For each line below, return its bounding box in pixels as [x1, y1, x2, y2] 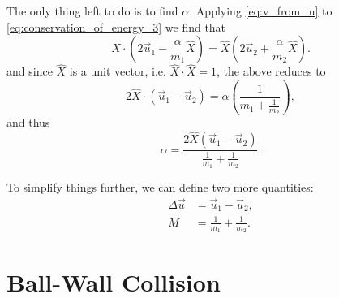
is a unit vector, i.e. [69, 63, 166, 80]
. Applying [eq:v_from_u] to [189, 2, 333, 19]
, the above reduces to [216, 63, 326, 80]
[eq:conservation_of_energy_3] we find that [6, 18, 226, 35]
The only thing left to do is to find [6, 2, 178, 19]
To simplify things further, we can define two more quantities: [6, 178, 314, 195]
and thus [6, 114, 50, 131]
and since [6, 63, 53, 80]
